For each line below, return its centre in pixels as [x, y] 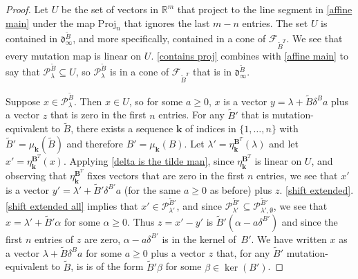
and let [284, 144]
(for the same [152, 189]
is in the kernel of [199, 238]
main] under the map [50, 22]
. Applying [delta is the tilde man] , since [149, 161]
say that [23, 72]
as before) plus [241, 189]
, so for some [156, 101]
